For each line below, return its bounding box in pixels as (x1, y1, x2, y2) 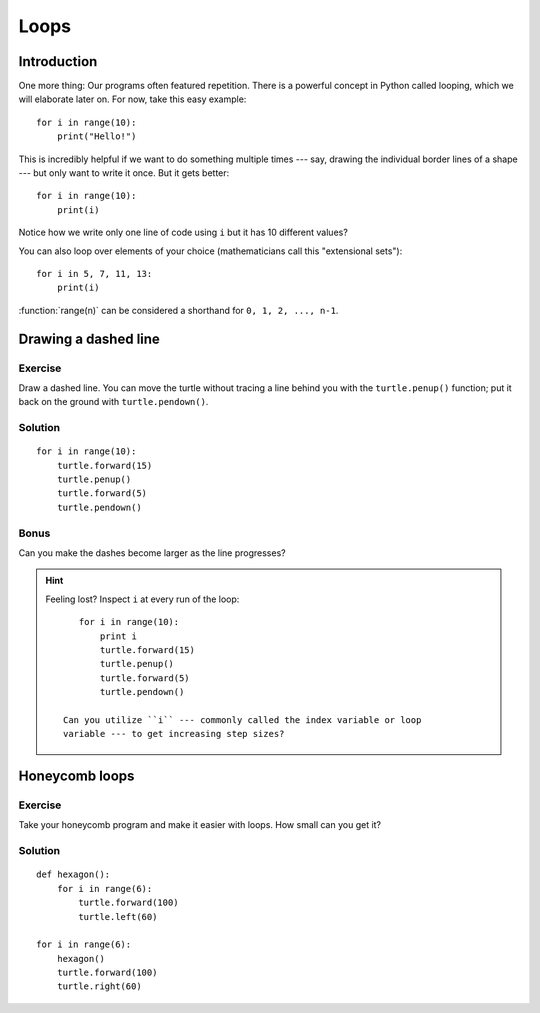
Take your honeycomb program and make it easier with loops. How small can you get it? (18, 819, 382, 831)
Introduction (18, 53, 98, 70)
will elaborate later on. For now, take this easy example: (18, 93, 247, 105)
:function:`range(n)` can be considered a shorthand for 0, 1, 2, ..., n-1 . (18, 304, 339, 316)
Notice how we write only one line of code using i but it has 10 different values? (18, 226, 349, 239)
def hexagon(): (36, 869, 111, 880)
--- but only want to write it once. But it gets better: (18, 167, 230, 179)
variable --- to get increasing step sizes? (63, 728, 285, 740)
